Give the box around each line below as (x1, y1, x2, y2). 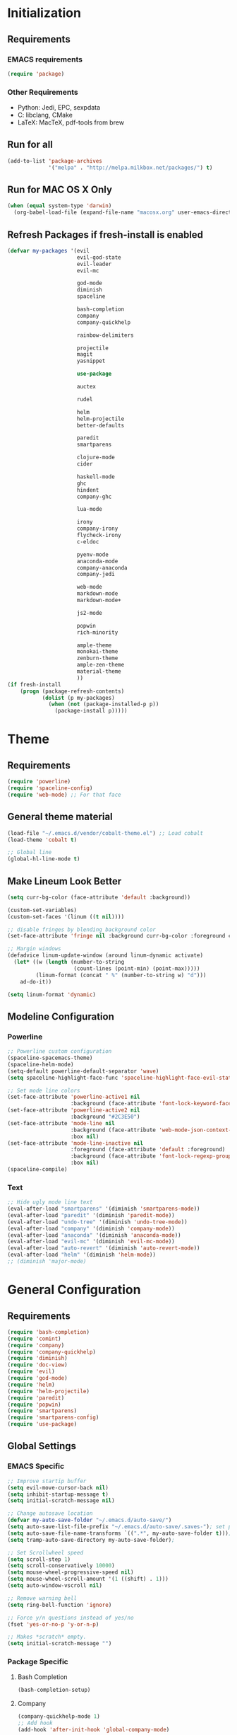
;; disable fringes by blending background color (7, 926, 157, 933)
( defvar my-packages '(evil (7, 247, 90, 254)
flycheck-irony (76, 532, 121, 539)
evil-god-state (76, 253, 121, 261)
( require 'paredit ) (7, 1394, 65, 1402)
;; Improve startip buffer (7, 1477, 87, 1485)
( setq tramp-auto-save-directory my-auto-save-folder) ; (7, 1536, 175, 1543)
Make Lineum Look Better (7, 875, 122, 887)
